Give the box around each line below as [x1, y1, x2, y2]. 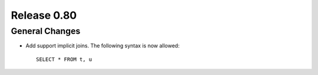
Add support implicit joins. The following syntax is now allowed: [25, 42, 180, 49]
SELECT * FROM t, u [36, 56, 92, 63]
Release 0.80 [11, 9, 77, 22]
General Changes [11, 26, 81, 36]
